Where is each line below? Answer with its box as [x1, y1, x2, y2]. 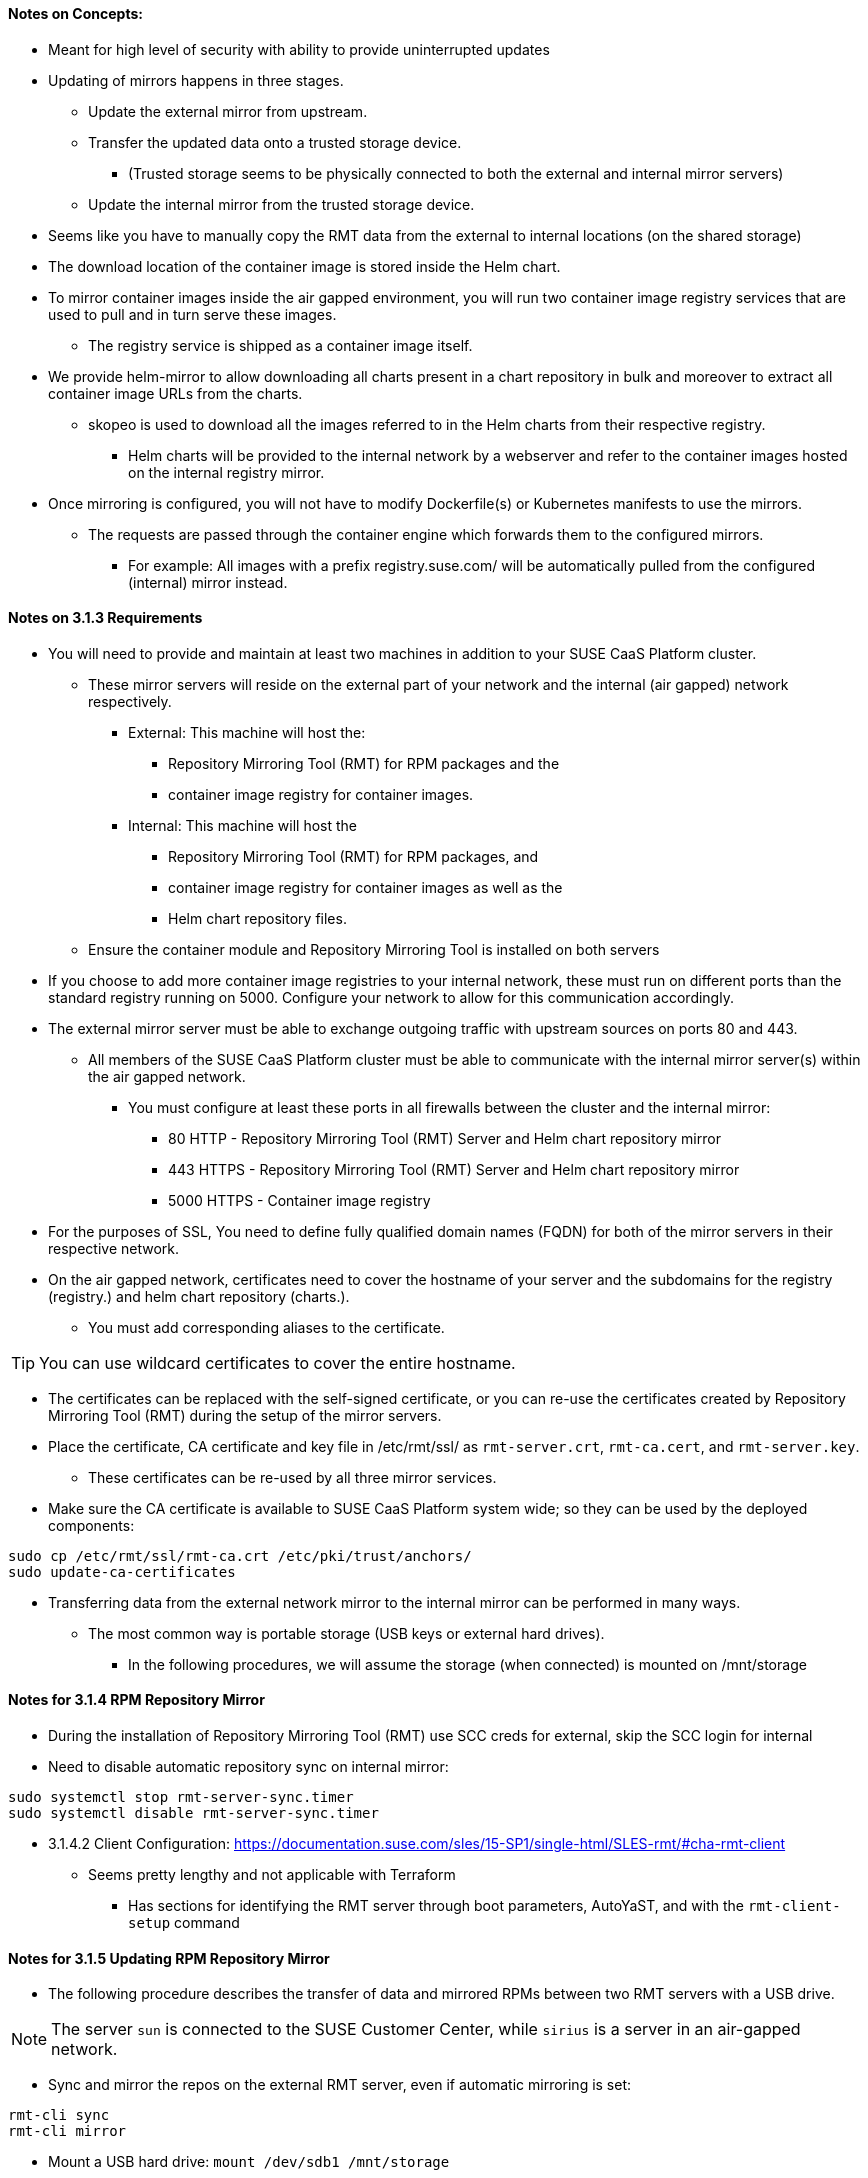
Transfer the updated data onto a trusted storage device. [88, 133, 462, 151]
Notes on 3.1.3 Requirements [8, 609, 203, 627]
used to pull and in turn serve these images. [48, 305, 337, 323]
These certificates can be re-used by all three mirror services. [88, 1468, 497, 1486]
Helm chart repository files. [168, 909, 347, 927]
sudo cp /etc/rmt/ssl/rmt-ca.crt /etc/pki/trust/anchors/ [8, 1547, 472, 1564]
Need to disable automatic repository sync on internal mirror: [48, 1758, 449, 1776]
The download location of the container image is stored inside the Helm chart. [48, 257, 561, 275]
